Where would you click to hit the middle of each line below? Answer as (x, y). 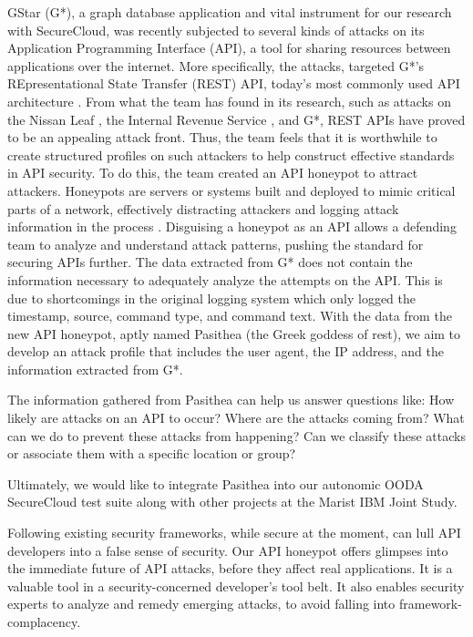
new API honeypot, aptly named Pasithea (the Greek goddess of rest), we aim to (234, 333)
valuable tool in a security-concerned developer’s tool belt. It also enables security (236, 586)
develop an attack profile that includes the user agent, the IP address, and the (226, 351)
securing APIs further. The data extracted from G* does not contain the (210, 262)
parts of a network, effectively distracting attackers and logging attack (203, 208)
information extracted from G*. (95, 369)
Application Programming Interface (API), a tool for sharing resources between (229, 48)
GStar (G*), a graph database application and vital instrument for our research (230, 12)
